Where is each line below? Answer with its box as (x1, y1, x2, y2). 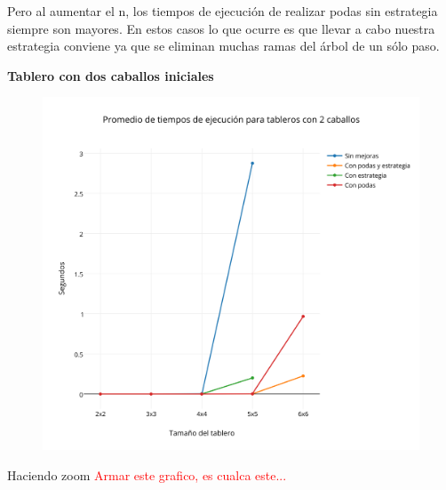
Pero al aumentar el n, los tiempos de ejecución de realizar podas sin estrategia (7, 2, 438, 20)
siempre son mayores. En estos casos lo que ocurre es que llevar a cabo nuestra (7, 19, 435, 37)
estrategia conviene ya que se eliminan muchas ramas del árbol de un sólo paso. (7, 36, 440, 55)
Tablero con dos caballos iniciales (7, 66, 214, 84)
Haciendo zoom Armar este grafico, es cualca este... (7, 466, 287, 485)
